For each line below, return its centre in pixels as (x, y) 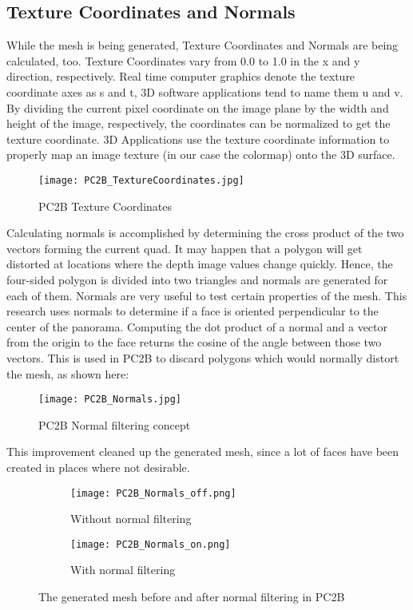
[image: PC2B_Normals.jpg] (110, 400)
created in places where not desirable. (98, 467)
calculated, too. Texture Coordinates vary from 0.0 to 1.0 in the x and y (183, 60)
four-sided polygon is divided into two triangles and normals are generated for (197, 279)
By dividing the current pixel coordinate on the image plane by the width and (198, 107)
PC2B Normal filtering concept (115, 424)
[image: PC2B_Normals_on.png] (151, 544)
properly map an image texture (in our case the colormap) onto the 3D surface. (201, 154)
